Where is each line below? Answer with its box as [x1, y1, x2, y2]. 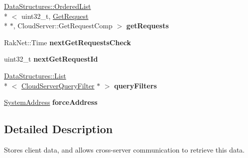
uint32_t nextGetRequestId [4, 54, 98, 64]
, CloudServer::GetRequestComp [13, 20, 113, 31]
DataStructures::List [4, 70, 66, 80]
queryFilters [114, 80, 157, 90]
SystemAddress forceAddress [4, 97, 98, 107]
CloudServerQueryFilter [21, 80, 95, 90]
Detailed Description [4, 121, 113, 137]
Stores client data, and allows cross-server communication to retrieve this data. [4, 144, 245, 155]
